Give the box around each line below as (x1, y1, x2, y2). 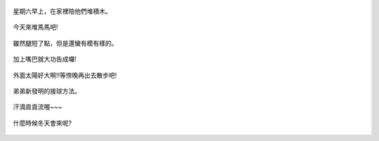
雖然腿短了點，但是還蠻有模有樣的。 (13, 39, 118, 47)
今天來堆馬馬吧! (13, 23, 59, 32)
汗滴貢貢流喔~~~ (13, 102, 62, 112)
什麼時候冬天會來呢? (13, 119, 72, 127)
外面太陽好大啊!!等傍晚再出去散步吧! (13, 71, 117, 79)
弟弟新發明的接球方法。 (13, 86, 81, 95)
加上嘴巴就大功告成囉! (13, 55, 77, 63)
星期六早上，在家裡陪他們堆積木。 (13, 7, 112, 15)
